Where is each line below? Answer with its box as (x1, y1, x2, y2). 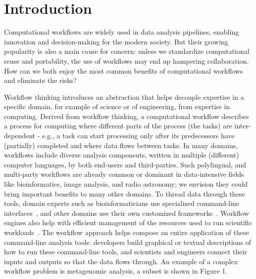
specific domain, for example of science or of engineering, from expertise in (4, 101, 230, 112)
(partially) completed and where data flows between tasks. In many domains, (4, 140, 238, 150)
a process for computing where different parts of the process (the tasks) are (4, 120, 232, 131)
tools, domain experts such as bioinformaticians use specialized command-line (4, 198, 240, 208)
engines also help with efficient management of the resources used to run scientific (4, 217, 252, 228)
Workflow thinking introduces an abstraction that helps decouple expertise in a (4, 91, 244, 102)
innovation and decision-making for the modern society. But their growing (4, 36, 228, 46)
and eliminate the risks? (4, 75, 77, 85)
